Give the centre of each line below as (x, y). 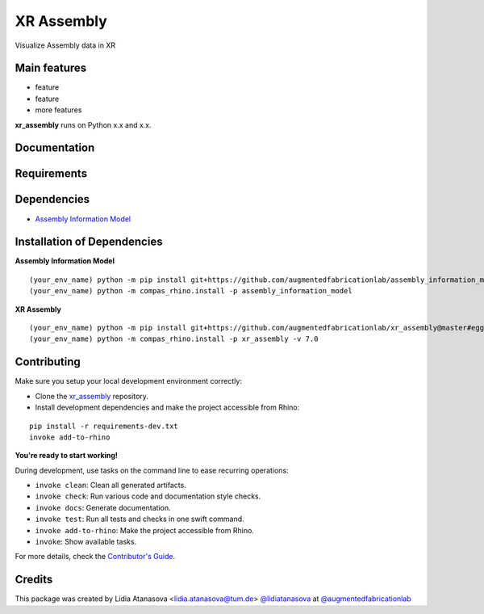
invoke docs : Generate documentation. (103, 507)
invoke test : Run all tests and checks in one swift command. (140, 519)
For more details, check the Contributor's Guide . (95, 557)
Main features (51, 68)
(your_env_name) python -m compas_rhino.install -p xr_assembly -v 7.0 (174, 339)
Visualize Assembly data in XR (65, 45)
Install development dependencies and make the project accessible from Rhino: (167, 407)
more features (58, 110)
